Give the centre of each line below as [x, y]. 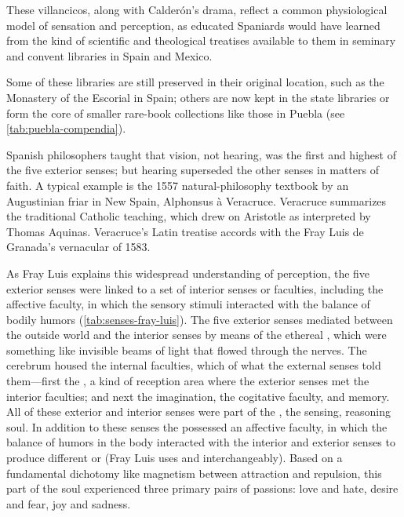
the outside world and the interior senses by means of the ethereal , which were [197, 335]
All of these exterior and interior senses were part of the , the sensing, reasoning [198, 411]
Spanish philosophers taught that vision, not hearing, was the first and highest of [201, 154]
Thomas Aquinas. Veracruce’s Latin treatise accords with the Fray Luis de [185, 231]
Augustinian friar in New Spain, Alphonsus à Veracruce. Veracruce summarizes [197, 200]
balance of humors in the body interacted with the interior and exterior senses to [201, 442]
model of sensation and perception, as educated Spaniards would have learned [193, 25]
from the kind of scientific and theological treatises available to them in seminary [201, 40]
